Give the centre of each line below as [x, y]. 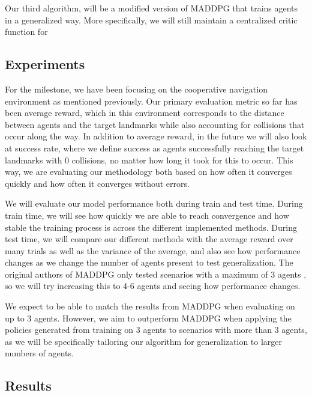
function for [26, 32]
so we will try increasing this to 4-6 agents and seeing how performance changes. [153, 286]
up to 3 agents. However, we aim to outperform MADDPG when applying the [148, 318]
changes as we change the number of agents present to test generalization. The [149, 262]
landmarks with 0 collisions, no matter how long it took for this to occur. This [149, 160]
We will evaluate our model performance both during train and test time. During [154, 203]
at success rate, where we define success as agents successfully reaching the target [154, 148]
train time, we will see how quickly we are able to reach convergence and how [147, 215]
